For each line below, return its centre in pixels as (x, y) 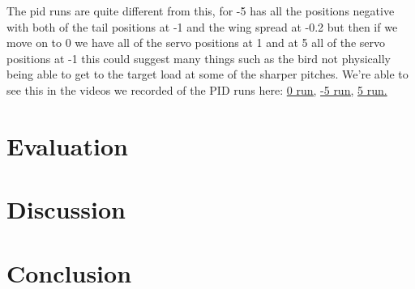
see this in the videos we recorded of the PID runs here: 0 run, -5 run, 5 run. (197, 89)
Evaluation (67, 145)
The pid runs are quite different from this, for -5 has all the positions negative (201, 11)
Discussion (66, 209)
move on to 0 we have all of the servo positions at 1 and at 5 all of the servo (196, 42)
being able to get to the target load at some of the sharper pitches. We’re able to (207, 74)
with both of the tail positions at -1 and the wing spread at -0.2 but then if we (202, 26)
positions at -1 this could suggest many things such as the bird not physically (199, 58)
